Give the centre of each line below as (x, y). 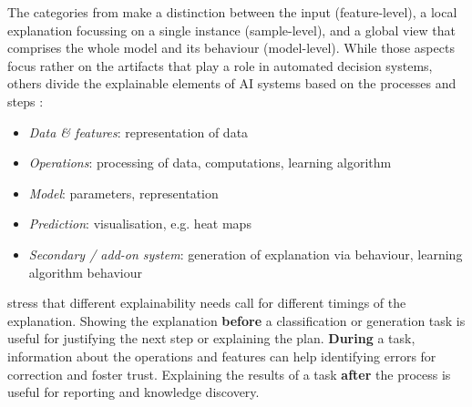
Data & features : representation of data (139, 132)
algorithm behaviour (85, 272)
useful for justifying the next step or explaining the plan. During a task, (211, 338)
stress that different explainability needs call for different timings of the (207, 303)
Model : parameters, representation (123, 193)
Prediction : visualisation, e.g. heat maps (140, 224)
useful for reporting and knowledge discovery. (133, 392)
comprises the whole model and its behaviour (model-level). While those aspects (231, 48)
